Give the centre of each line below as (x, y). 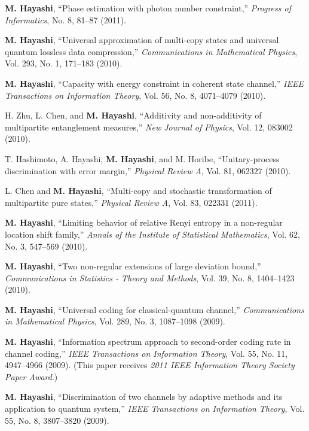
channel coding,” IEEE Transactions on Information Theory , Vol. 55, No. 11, (146, 353)
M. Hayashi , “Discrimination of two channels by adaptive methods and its (144, 397)
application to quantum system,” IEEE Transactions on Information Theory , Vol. (155, 409)
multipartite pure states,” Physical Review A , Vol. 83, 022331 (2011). (131, 202)
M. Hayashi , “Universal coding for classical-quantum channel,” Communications (154, 309)
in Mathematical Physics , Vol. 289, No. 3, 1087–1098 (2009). (115, 321)
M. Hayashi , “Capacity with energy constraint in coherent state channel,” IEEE (154, 83)
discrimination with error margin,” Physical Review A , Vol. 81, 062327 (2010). (148, 170)
